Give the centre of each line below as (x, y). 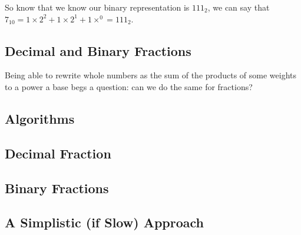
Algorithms (40, 118)
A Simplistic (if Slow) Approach (104, 222)
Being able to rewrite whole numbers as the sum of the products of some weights (151, 75)
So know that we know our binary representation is (97, 7)
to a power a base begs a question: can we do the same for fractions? (129, 86)
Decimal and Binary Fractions (98, 50)
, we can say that (239, 7)
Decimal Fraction (58, 153)
